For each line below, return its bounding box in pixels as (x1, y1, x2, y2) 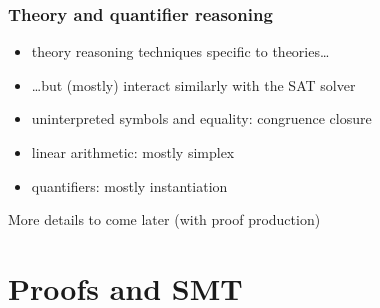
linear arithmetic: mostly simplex (31, 142, 235, 162)
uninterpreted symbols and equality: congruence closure (31, 108, 372, 129)
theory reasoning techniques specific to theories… (31, 41, 330, 62)
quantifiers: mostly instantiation (31, 175, 228, 196)
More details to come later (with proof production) (8, 209, 321, 230)
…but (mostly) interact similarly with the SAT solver (31, 74, 356, 95)
